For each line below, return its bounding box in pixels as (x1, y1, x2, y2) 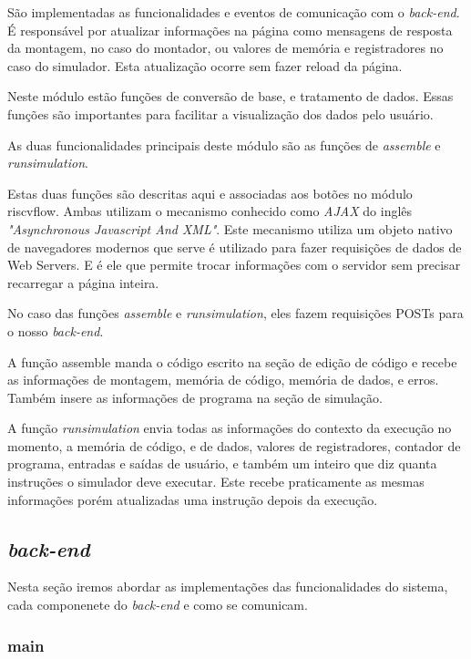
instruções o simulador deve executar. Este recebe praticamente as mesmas (7, 472, 425, 491)
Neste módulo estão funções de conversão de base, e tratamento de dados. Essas (7, 87, 454, 106)
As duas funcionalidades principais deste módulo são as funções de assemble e (7, 135, 441, 154)
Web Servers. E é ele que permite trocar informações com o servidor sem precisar (7, 255, 461, 274)
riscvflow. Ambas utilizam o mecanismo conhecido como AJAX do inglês (7, 201, 413, 221)
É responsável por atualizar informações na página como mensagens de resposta (7, 20, 453, 39)
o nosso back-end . (7, 321, 104, 340)
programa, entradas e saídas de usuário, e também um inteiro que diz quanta (7, 454, 437, 473)
